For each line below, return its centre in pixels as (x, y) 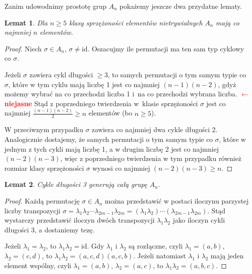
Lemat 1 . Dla (26, 22)
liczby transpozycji (33, 210)
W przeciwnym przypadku (44, 129)
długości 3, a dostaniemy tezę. (50, 229)
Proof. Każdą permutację (42, 201)
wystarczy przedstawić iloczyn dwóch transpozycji (80, 220)
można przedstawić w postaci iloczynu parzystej (176, 201)
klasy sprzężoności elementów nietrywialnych (136, 22)
